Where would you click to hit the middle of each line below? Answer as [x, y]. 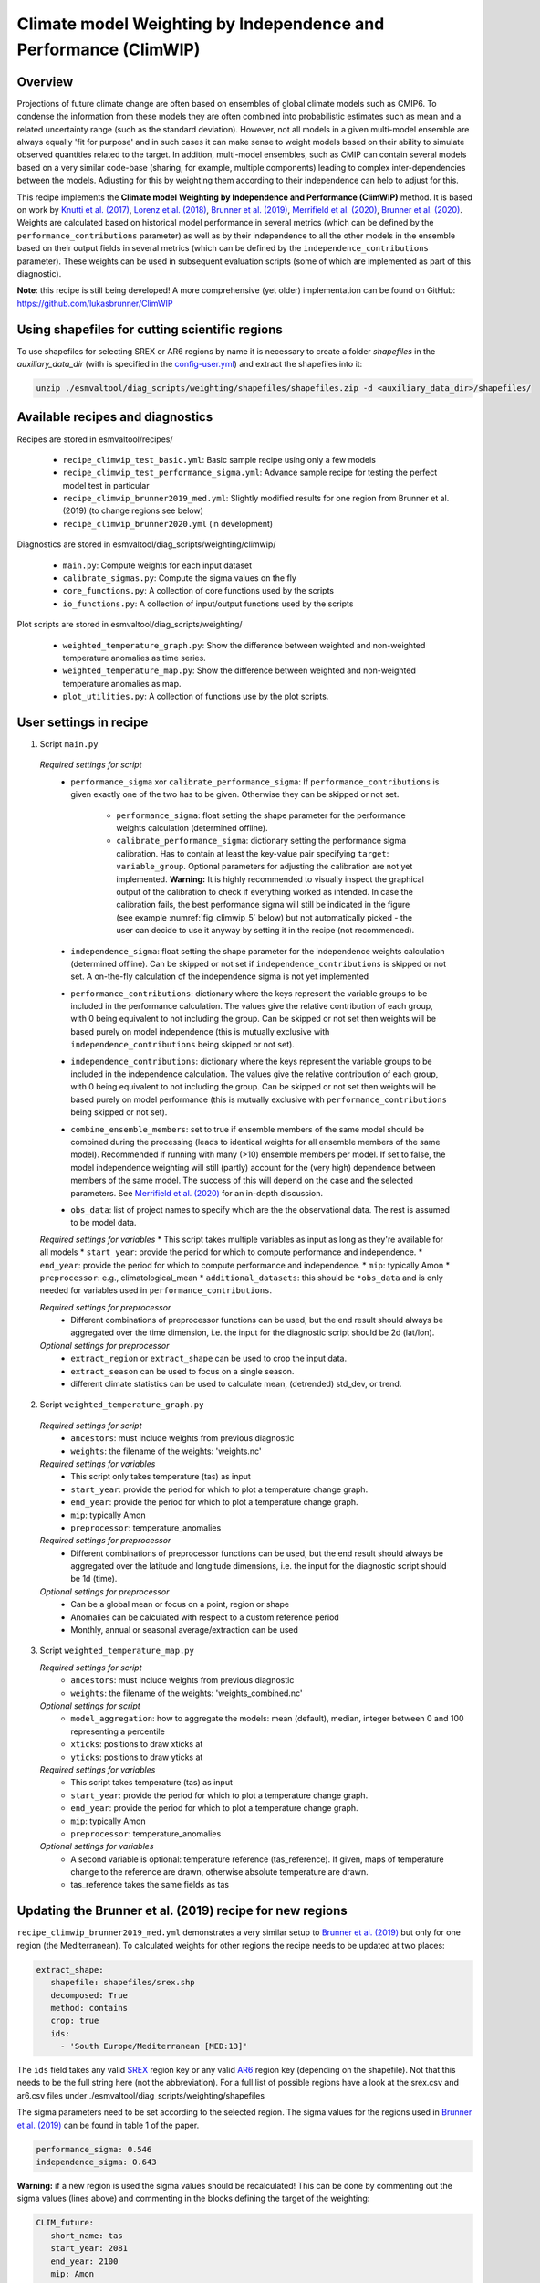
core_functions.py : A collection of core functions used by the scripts [198, 591]
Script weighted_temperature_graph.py [122, 1405]
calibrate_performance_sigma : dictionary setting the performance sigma [261, 841]
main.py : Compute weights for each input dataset [157, 565]
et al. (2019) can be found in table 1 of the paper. [108, 2125]
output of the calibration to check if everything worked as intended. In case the [265, 891]
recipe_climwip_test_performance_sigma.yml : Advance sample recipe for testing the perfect [250, 473]
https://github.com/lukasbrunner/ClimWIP [95, 303]
